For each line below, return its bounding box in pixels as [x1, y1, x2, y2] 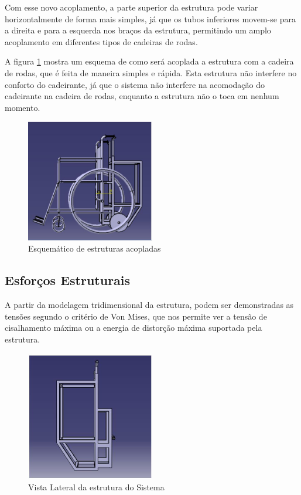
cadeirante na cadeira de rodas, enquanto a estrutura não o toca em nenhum [5, 90, 279, 102]
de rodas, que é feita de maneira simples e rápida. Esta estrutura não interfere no [5, 66, 297, 79]
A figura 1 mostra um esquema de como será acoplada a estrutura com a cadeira [5, 55, 294, 67]
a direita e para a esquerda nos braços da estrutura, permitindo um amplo [5, 24, 271, 36]
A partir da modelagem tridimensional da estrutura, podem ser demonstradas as [5, 299, 294, 311]
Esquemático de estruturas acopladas [28, 242, 161, 255]
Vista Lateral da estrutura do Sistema [28, 481, 165, 493]
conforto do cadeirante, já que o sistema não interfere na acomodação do [5, 78, 265, 90]
